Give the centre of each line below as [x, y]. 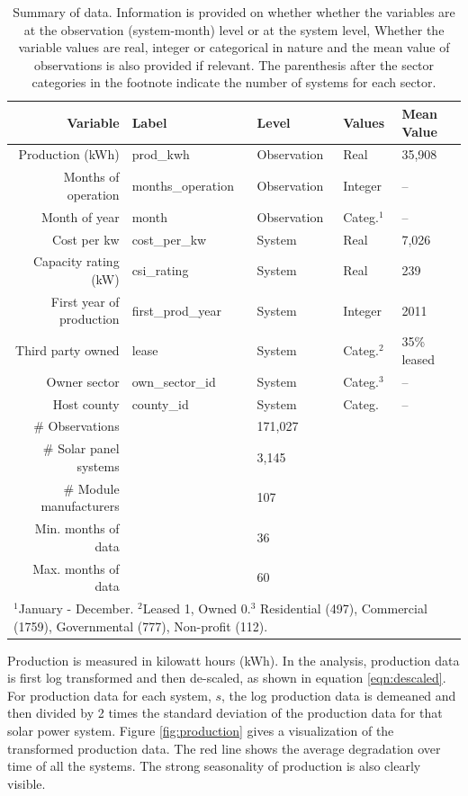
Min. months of [77, 528]
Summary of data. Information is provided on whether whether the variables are [234, 12]
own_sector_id [174, 381]
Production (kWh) [69, 154]
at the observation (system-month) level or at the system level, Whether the [234, 29]
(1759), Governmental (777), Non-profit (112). [141, 626]
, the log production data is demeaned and [339, 695]
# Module [91, 488]
